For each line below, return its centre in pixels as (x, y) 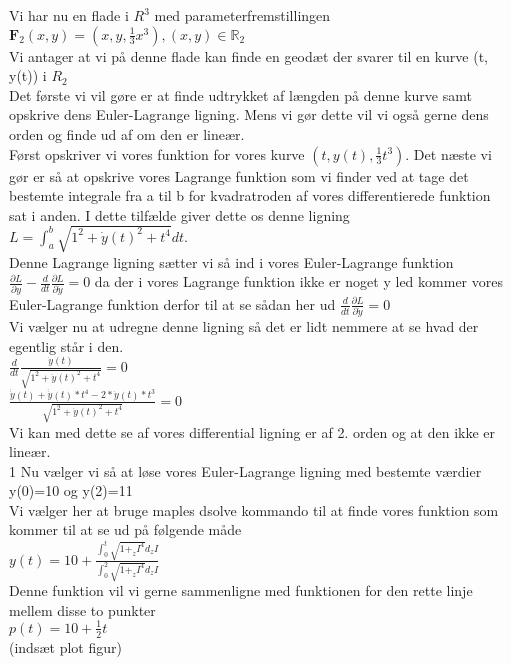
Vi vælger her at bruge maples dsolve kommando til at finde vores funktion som (254, 509)
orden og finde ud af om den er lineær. (127, 133)
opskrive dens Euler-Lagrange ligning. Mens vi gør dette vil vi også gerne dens (249, 114)
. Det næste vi (448, 153)
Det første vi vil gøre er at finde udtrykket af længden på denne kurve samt (240, 94)
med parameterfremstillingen (242, 15)
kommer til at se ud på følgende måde (125, 529)
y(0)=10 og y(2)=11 (71, 490)
